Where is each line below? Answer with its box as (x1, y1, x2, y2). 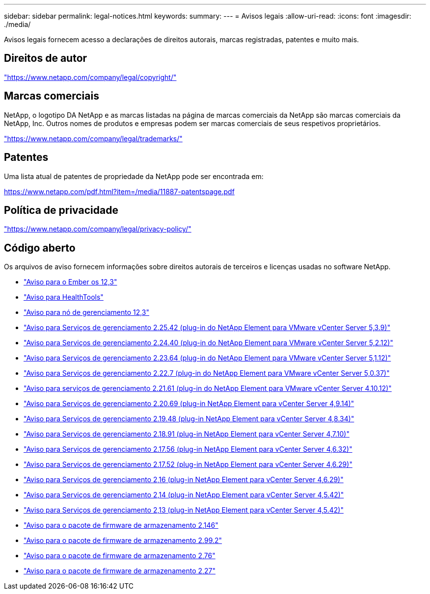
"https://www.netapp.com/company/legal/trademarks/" (4, 134, 183, 143)
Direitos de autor (4, 52, 87, 65)
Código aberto (4, 241, 76, 254)
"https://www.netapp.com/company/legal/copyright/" (4, 73, 177, 81)
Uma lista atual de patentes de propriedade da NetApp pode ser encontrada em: (4, 172, 264, 181)
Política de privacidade (4, 204, 118, 216)
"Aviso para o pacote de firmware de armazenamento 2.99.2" (24, 536, 222, 545)
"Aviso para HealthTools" (24, 293, 104, 302)
